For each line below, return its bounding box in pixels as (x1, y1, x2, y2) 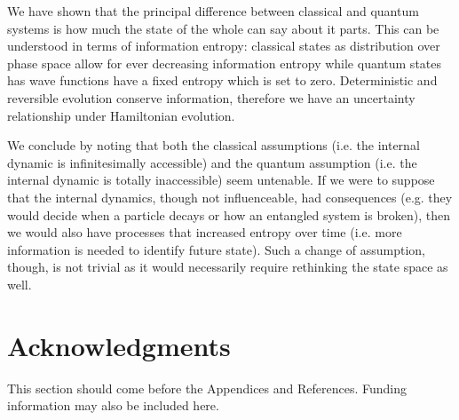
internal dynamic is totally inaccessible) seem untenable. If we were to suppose (7, 170, 435, 189)
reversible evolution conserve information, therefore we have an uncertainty (7, 88, 415, 107)
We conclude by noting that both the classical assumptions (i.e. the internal (7, 136, 420, 155)
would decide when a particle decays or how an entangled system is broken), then (7, 205, 450, 224)
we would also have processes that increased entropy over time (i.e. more (7, 223, 402, 242)
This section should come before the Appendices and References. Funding (7, 378, 408, 397)
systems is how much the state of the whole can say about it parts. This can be (7, 19, 439, 37)
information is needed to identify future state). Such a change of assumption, (7, 240, 425, 258)
